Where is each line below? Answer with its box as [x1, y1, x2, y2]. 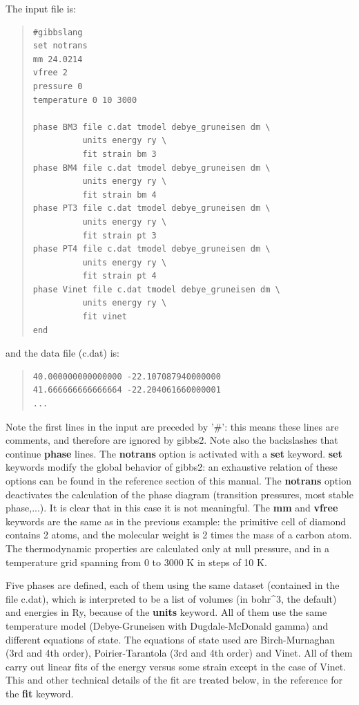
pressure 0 [32, 81, 83, 91]
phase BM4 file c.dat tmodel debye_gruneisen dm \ [32, 162, 271, 173]
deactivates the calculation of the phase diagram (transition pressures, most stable [6, 487, 353, 501]
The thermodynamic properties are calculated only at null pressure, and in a [6, 540, 330, 555]
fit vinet [82, 312, 127, 322]
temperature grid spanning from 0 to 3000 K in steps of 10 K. [6, 554, 267, 569]
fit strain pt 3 [82, 230, 157, 241]
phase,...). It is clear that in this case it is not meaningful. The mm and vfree [6, 500, 338, 515]
